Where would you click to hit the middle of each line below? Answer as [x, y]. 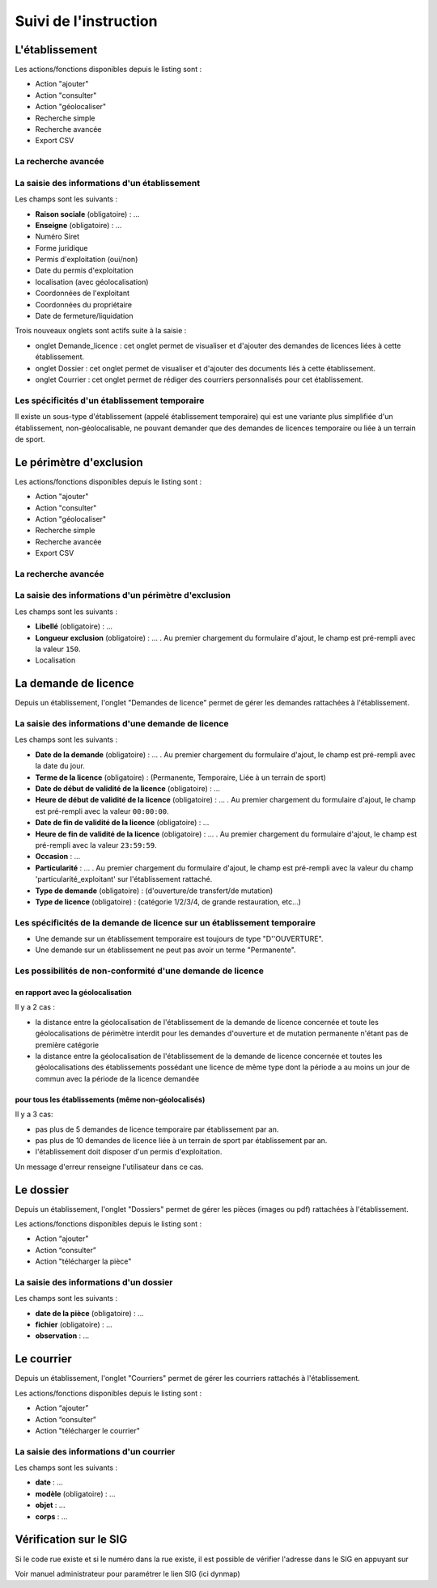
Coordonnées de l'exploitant [82, 293]
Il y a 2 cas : [35, 1007]
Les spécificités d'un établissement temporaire [110, 400]
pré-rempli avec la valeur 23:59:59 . [96, 845]
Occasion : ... [58, 857]
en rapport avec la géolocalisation [74, 993]
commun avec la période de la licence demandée [117, 1078]
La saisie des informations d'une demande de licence [122, 724]
